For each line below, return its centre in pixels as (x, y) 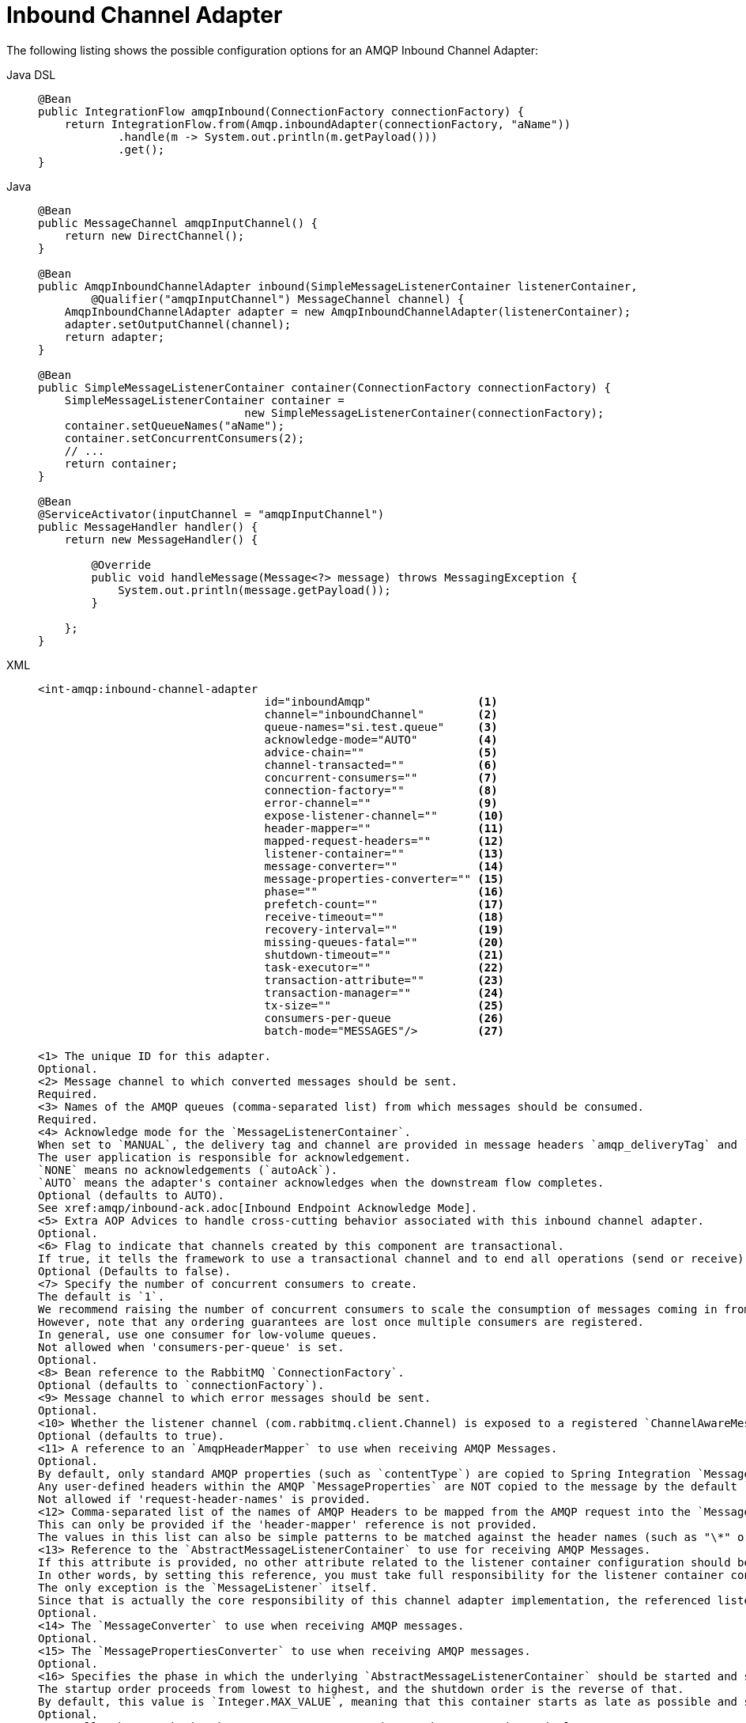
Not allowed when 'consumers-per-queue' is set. (191, 1347)
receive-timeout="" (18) (384, 916)
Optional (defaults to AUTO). (132, 1195)
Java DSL (31, 74)
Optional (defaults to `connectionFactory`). (181, 1385)
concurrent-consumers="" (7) (381, 777)
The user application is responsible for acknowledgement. (225, 1157)
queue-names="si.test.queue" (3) (381, 727)
